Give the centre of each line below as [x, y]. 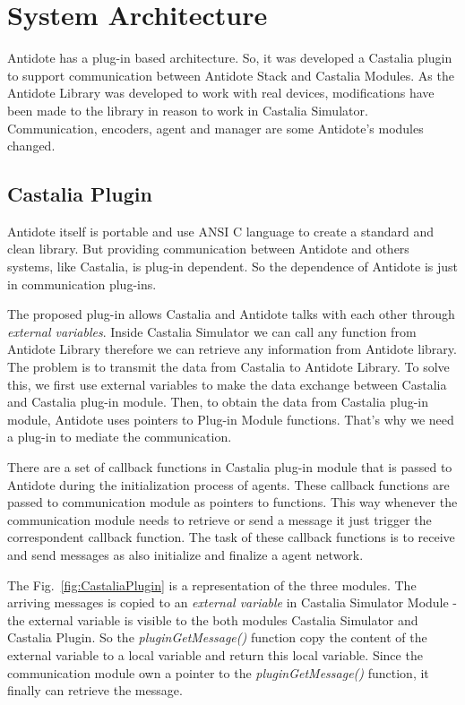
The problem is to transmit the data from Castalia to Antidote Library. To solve [228, 367]
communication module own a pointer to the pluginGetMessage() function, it [218, 672]
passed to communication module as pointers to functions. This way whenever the [232, 502]
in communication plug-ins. [82, 284]
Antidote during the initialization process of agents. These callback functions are [228, 484]
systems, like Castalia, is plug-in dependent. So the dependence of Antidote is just [232, 267]
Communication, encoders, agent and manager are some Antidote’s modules [215, 128]
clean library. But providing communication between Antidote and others [208, 249]
